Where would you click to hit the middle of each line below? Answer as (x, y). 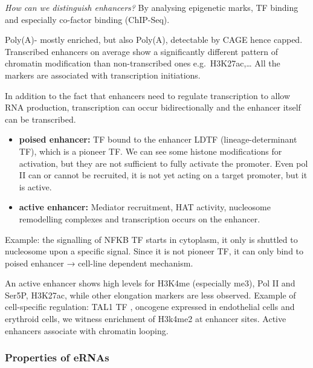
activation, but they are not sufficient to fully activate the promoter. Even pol (163, 163)
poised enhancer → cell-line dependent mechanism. (99, 263)
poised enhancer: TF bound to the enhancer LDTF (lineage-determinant (158, 139)
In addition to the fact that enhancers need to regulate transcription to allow (148, 95)
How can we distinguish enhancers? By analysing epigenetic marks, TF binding (152, 7)
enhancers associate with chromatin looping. (87, 330)
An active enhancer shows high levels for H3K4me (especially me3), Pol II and (150, 283)
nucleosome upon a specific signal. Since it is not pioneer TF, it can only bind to (154, 251)
